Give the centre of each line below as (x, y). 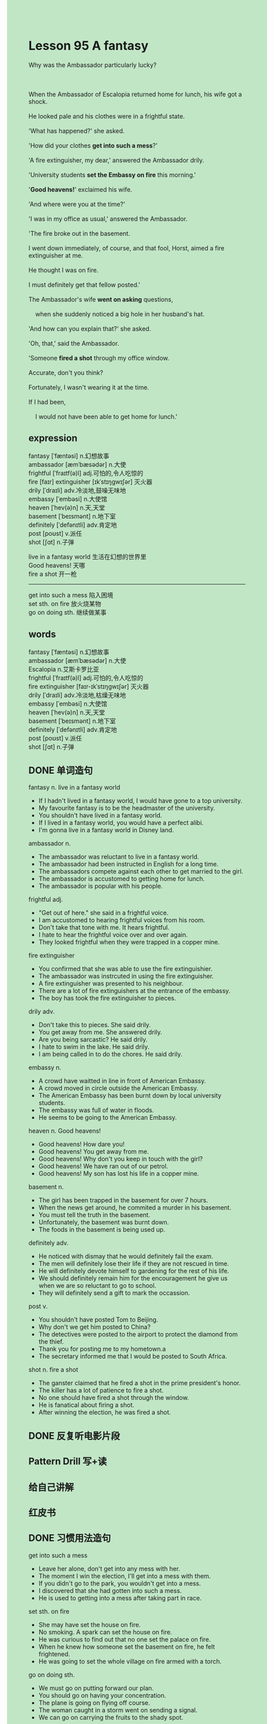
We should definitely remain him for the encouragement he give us (133, 1279)
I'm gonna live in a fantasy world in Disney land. (106, 830)
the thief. (51, 1342)
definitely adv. (49, 1243)
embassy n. (45, 1068)
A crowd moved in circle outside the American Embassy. (118, 1088)
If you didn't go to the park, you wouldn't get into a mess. (120, 1583)
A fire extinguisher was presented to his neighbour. (111, 983)
